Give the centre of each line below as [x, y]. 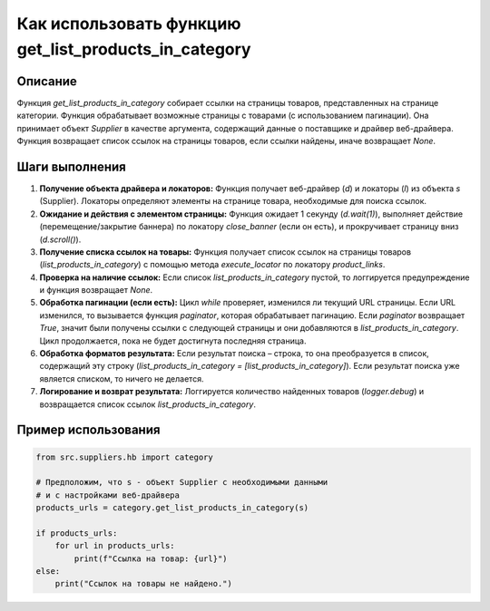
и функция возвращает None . [96, 290]
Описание [47, 81]
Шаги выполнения [71, 166]
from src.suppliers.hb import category [124, 457]
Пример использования [88, 430]
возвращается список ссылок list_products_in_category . [147, 404]
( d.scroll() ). [60, 239]
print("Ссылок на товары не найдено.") [144, 584]
